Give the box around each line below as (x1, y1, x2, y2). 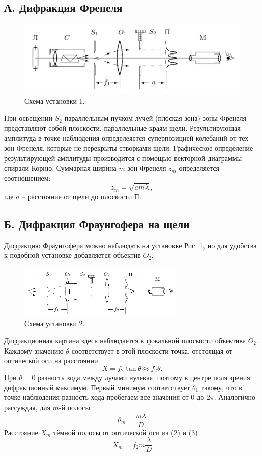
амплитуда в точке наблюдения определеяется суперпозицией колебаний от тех (4, 132, 249, 143)
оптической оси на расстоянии (4, 355, 98, 366)
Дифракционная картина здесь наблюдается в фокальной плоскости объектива (4, 335, 246, 345)
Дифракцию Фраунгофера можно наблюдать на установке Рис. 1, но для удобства (4, 239, 257, 250)
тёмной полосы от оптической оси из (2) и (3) (53, 426, 198, 437)
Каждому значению (4, 345, 64, 356)
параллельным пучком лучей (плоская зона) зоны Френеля (64, 113, 247, 123)
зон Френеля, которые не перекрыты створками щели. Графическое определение (4, 142, 253, 153)
